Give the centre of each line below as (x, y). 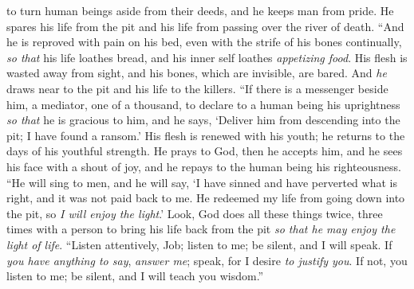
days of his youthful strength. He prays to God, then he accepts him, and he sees (205, 151)
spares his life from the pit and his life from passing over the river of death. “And (205, 26)
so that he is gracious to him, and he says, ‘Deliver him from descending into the (203, 120)
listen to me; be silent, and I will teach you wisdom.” (135, 276)
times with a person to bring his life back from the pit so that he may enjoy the (201, 229)
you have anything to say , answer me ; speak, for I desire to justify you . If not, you (207, 260)
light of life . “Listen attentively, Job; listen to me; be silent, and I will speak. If (199, 244)
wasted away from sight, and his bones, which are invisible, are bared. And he (197, 73)
